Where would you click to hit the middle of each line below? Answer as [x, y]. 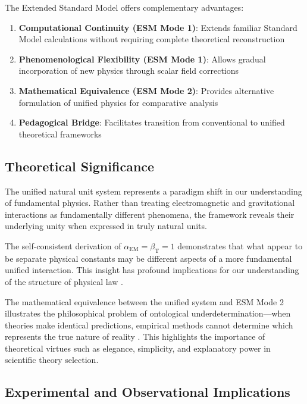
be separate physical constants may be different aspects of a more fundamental [148, 258]
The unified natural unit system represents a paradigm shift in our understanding [153, 191]
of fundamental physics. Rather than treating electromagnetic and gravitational [150, 203]
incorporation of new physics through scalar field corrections [129, 71]
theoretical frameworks [60, 134]
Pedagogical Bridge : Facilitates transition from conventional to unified [152, 122]
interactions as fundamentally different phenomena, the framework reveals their [150, 214]
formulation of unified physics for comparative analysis [118, 102]
